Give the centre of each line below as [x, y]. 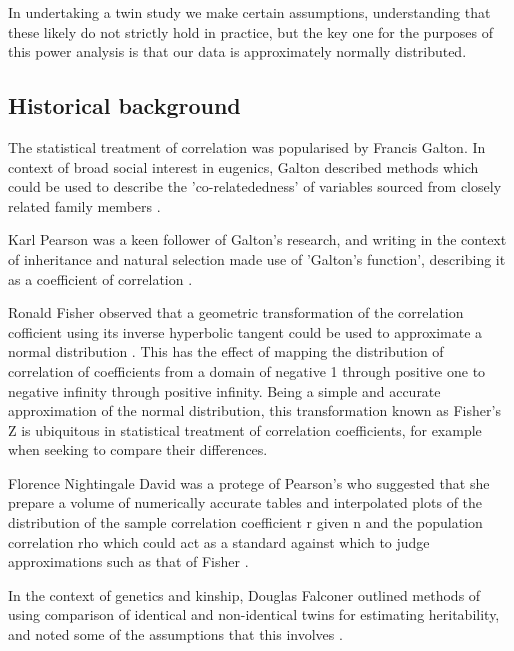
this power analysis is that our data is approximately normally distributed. [237, 51]
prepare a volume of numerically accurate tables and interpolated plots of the [245, 502]
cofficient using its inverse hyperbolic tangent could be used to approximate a [245, 331]
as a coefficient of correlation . [100, 278]
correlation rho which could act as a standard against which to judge [219, 541]
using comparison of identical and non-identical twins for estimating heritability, [254, 614]
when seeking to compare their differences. [138, 449]
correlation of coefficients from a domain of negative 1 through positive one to [247, 370]
